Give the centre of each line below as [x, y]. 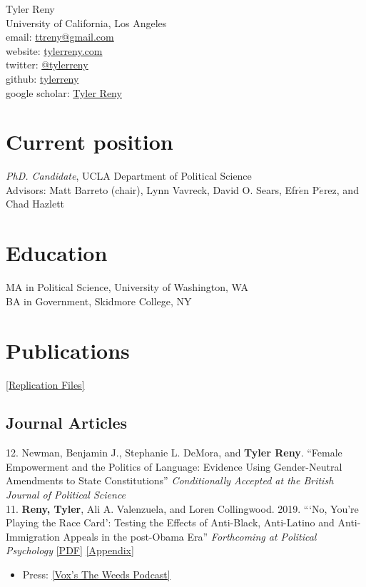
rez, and [341, 189]
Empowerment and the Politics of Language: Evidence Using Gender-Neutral [174, 466]
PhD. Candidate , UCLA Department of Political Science [129, 176]
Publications [68, 350]
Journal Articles [67, 423]
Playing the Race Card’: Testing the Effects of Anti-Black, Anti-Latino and [170, 522]
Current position [90, 142]
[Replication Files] [45, 384]
